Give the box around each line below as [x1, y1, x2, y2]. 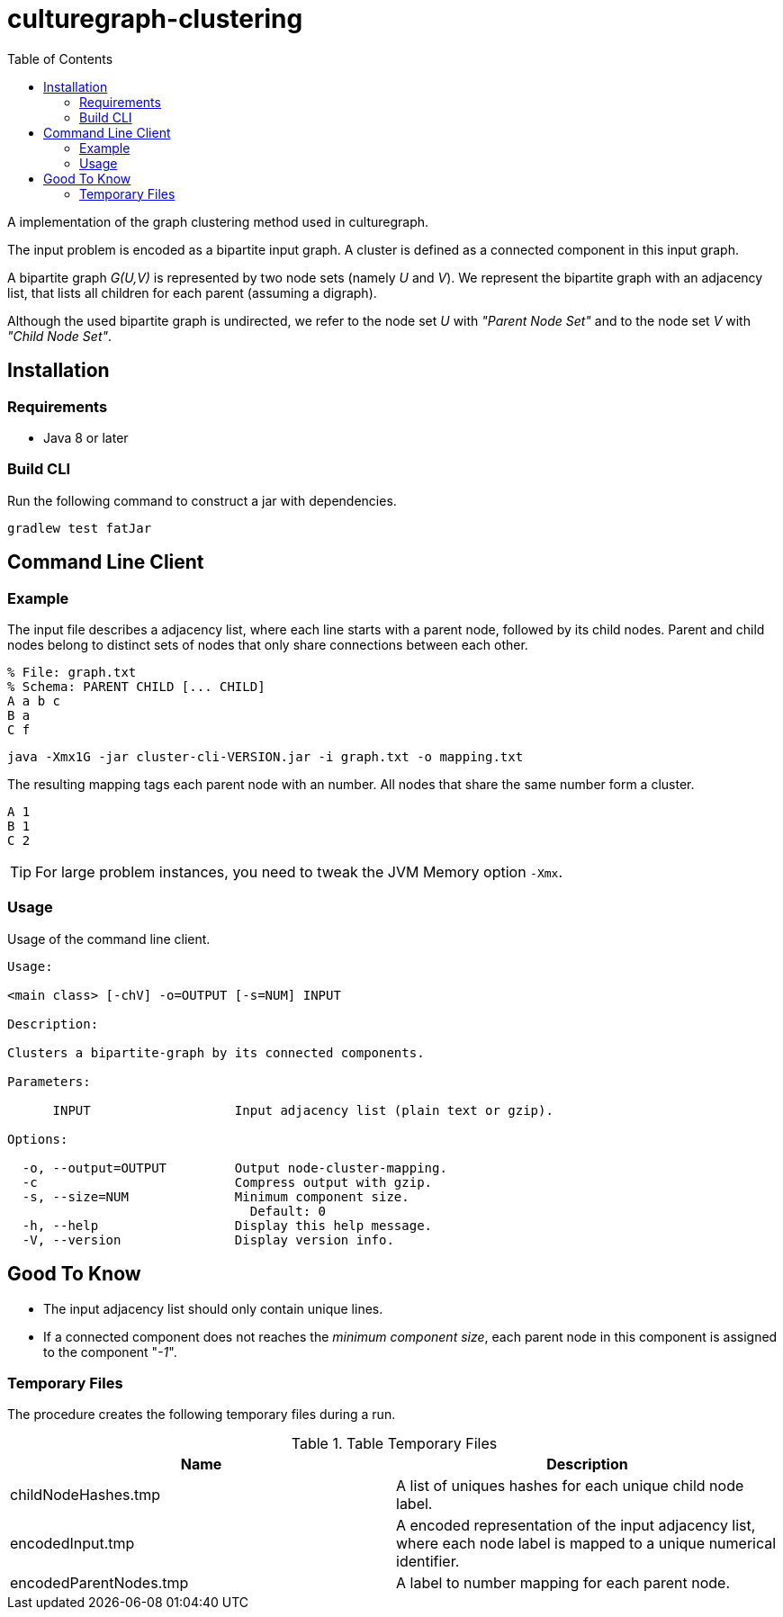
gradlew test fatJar [7, 520, 152, 535]
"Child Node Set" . [7, 328, 112, 344]
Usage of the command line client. [7, 930, 211, 947]
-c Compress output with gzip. [22, 1174, 433, 1190]
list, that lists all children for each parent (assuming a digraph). [7, 284, 377, 301]
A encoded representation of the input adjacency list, [396, 1516, 756, 1535]
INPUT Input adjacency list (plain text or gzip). [52, 1102, 553, 1118]
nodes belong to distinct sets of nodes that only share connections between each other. [7, 636, 528, 652]
